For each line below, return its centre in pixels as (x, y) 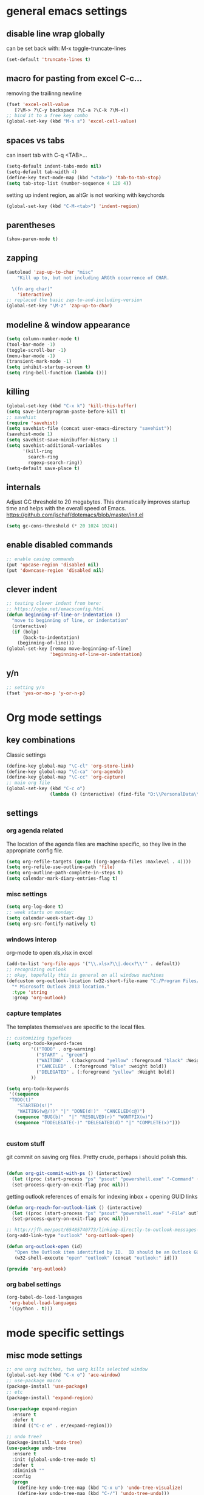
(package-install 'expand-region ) (50, 1397)
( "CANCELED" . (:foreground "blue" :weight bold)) (101, 1066)
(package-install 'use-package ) (47, 1386)
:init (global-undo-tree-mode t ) (54, 1459)
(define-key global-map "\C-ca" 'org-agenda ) (65, 772)
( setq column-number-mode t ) (43, 339)
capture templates (34, 1013)
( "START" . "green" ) (62, 1055)
